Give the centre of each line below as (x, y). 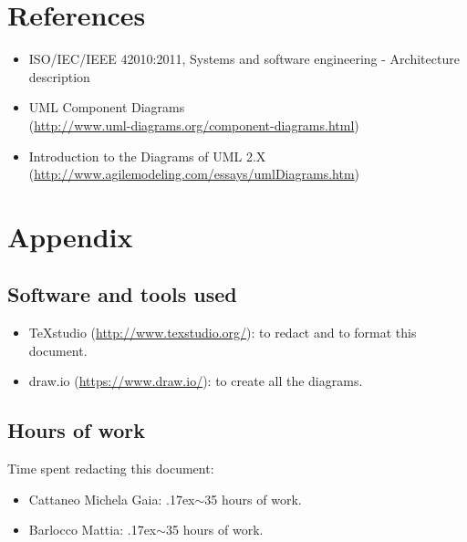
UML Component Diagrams (107, 107)
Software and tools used (122, 294)
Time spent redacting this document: (111, 469)
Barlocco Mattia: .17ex (93, 530)
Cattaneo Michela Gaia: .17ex (112, 499)
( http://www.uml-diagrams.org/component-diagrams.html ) (194, 125)
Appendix (70, 236)
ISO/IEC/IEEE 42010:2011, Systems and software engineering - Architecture (244, 59)
